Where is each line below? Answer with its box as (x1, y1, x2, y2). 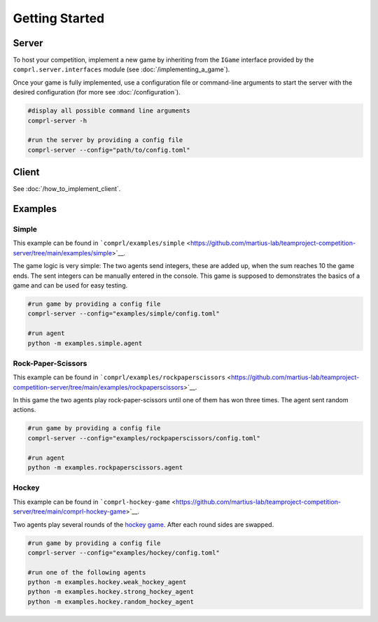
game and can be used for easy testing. (13, 281, 128, 290)
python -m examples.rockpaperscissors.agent (27, 464, 183, 472)
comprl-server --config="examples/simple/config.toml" (27, 310, 220, 318)
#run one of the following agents (27, 568, 146, 577)
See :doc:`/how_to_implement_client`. (13, 185, 121, 193)
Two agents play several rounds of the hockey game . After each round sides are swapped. (13, 520, 274, 528)
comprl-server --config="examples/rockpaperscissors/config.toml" (27, 434, 260, 442)
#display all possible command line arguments (27, 107, 190, 115)
